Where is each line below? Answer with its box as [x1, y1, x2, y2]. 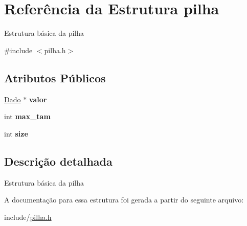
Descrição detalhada [4, 153, 113, 169]
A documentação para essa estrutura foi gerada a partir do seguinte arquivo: [4, 194, 244, 205]
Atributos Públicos [4, 70, 106, 85]
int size [4, 128, 28, 139]
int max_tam [4, 111, 51, 122]
